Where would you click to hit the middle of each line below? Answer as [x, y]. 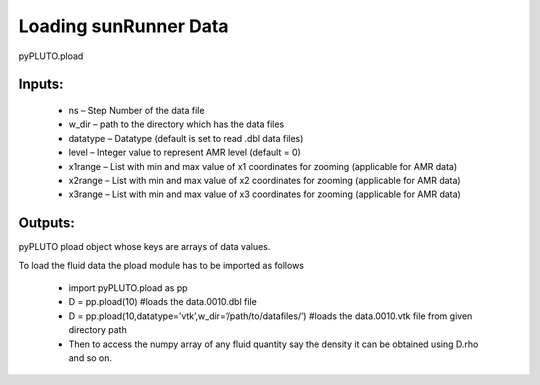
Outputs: [46, 223]
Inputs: [41, 84]
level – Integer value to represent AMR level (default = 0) [185, 152]
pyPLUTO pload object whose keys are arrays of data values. [144, 247]
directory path [97, 330]
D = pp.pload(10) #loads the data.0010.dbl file [162, 302]
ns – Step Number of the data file [136, 110]
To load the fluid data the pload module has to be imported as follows [161, 265]
